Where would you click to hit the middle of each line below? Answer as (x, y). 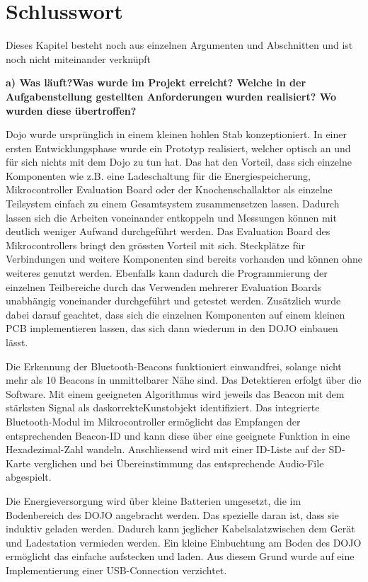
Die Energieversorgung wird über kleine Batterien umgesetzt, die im (154, 500)
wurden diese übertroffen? (71, 110)
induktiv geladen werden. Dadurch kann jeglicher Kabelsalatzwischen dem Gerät (180, 529)
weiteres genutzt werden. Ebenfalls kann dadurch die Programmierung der (167, 273)
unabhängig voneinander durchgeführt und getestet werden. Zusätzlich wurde (173, 301)
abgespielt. (29, 477)
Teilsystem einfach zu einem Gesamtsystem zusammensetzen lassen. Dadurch (173, 204)
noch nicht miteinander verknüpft (79, 58)
